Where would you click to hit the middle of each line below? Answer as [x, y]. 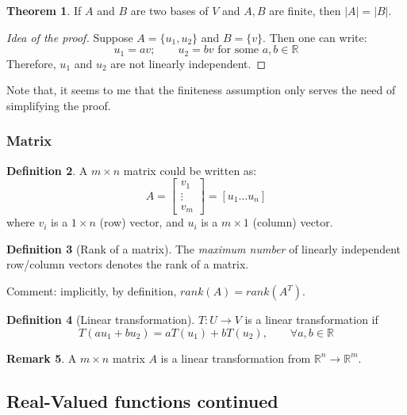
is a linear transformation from [236, 358]
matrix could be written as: [190, 170]
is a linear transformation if [311, 320]
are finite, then [305, 10]
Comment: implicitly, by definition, [92, 291]
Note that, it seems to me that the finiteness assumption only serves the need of [201, 90]
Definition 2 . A [47, 170]
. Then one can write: [315, 37]
